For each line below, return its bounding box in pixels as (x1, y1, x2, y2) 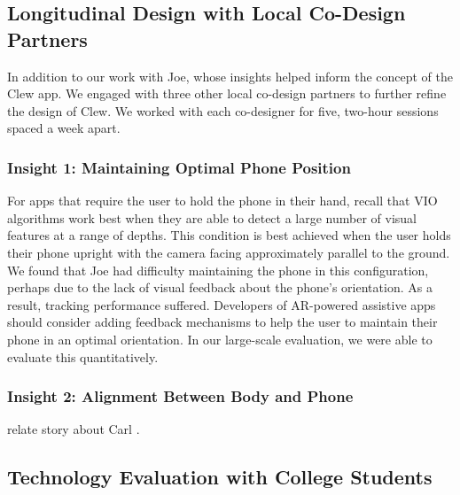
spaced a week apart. (7, 119, 121, 137)
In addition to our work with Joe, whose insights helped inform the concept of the (7, 66, 454, 85)
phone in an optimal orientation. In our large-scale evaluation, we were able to (7, 329, 433, 348)
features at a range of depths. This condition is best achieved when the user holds (7, 226, 451, 244)
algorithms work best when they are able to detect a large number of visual (7, 208, 417, 227)
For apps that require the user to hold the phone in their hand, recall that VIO (7, 191, 438, 210)
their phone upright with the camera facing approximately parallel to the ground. (7, 243, 450, 261)
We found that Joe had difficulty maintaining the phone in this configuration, (7, 260, 429, 279)
